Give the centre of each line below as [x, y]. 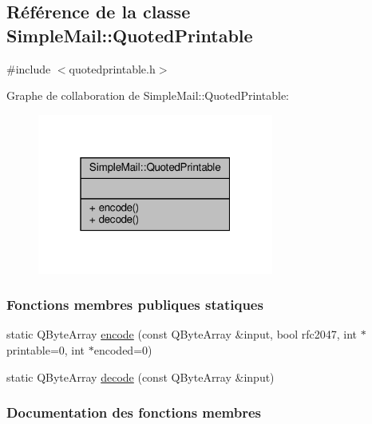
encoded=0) [123, 349]
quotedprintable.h [112, 68]
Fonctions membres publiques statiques [135, 305]
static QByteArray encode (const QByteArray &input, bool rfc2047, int [182, 334]
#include [29, 68]
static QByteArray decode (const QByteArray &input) [140, 376]
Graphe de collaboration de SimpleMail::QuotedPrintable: [148, 95]
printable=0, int [46, 349]
